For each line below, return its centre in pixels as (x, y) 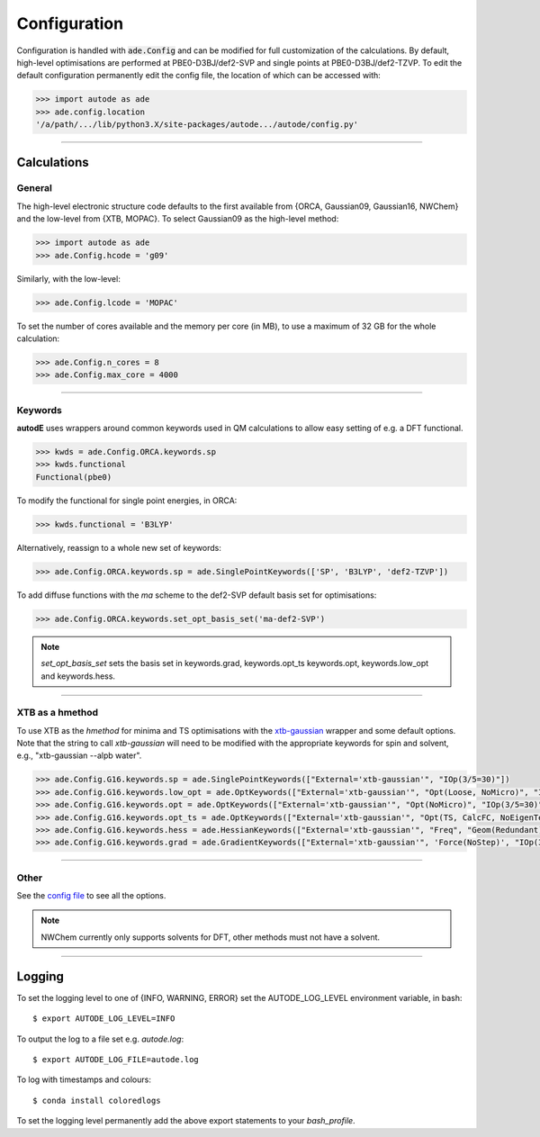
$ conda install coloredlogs (97, 1100)
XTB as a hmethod (58, 713)
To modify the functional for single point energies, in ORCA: (127, 501)
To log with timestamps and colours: (84, 1079)
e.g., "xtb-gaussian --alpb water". (79, 755)
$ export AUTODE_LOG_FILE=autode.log (116, 1059)
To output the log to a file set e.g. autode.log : (100, 1039)
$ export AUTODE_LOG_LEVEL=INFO (104, 1019)
